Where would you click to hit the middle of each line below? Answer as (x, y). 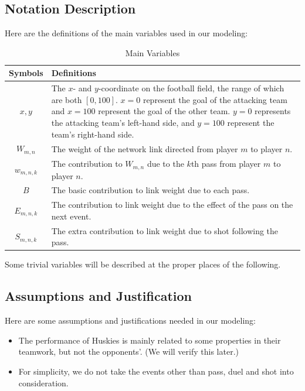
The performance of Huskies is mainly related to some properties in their (150, 340)
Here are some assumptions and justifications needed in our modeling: (130, 320)
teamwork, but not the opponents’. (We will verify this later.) (128, 351)
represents (273, 111)
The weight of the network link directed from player (145, 148)
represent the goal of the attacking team (215, 99)
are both (67, 99)
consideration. (43, 383)
